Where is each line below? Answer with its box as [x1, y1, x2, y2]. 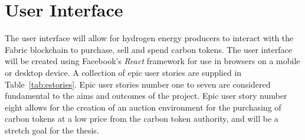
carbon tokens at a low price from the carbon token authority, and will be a [5, 112, 278, 125]
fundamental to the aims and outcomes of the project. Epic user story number [5, 89, 287, 102]
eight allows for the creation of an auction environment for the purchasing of [5, 101, 281, 113]
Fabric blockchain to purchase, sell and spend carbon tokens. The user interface [5, 43, 292, 55]
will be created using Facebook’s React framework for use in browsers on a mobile [5, 55, 300, 67]
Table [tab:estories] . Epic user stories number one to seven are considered [5, 78, 271, 90]
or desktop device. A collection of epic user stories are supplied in [5, 66, 242, 78]
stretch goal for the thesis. [5, 124, 99, 136]
